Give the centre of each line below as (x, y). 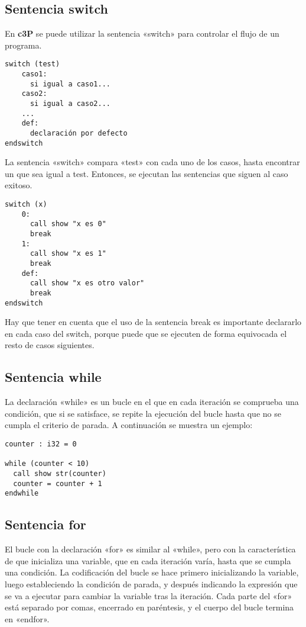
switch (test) (32, 64)
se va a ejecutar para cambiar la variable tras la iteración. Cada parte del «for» (149, 595)
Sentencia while (53, 377)
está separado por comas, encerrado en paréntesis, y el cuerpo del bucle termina (149, 607)
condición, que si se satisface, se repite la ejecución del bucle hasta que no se (143, 413)
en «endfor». (27, 618)
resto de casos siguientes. (50, 345)
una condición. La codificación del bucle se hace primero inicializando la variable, (152, 572)
